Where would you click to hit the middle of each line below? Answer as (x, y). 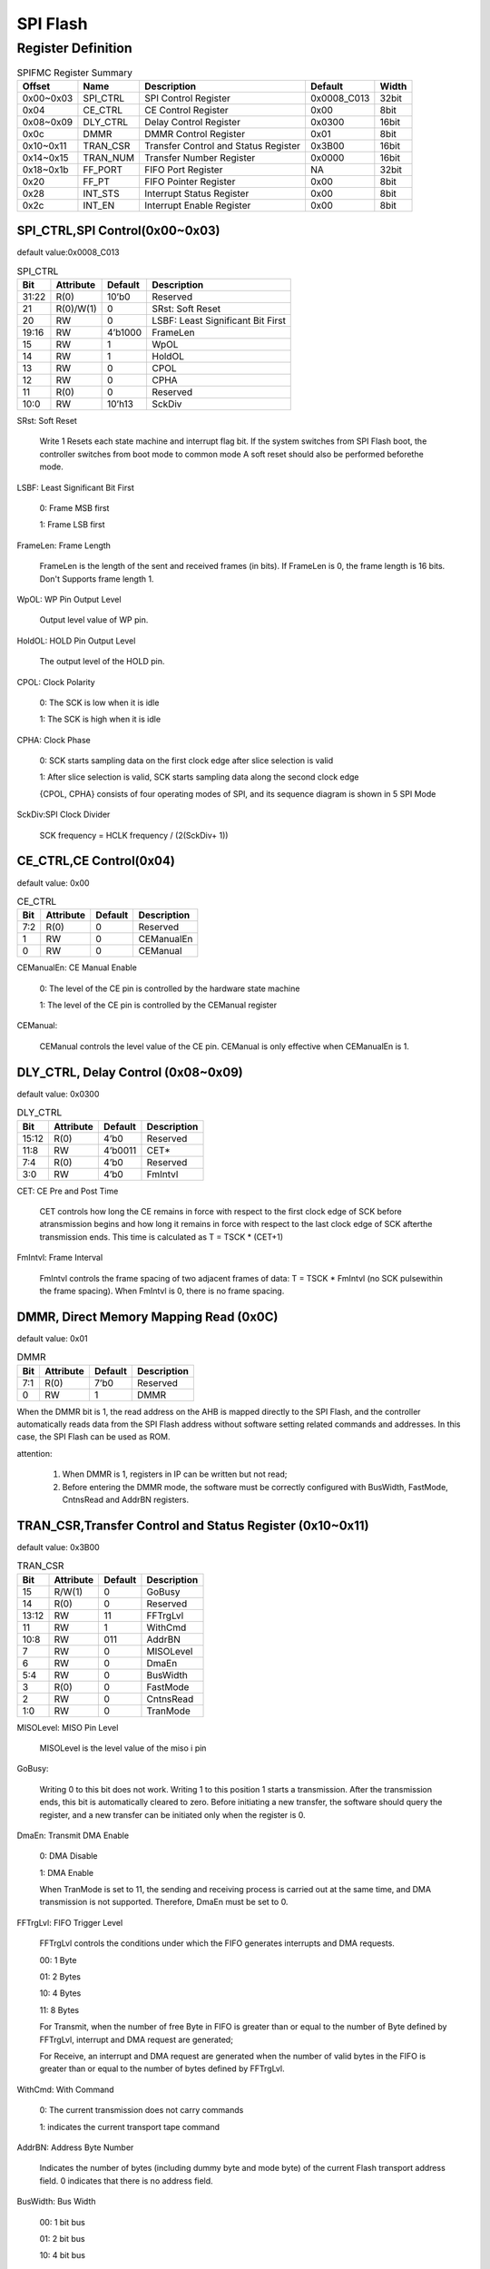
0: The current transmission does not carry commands (142, 2110)
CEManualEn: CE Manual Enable (77, 968)
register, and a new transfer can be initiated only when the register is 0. (172, 1814)
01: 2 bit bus (62, 2238)
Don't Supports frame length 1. (97, 579)
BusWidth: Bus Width (56, 2202)
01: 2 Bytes (60, 1977)
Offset (36, 86)
